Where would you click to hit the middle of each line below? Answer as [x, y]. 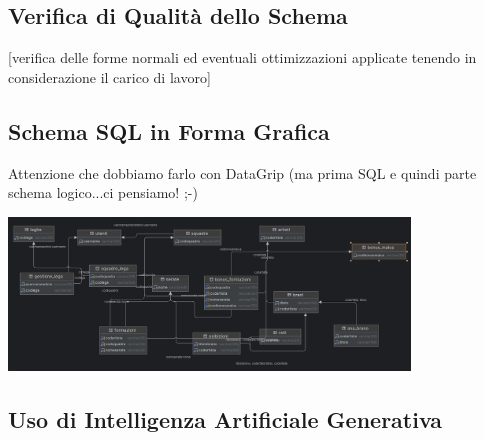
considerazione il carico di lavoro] [109, 76]
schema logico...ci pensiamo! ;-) [103, 192]
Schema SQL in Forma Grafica [169, 130]
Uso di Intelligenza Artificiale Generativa [225, 418]
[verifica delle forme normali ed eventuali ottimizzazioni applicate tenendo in [242, 57]
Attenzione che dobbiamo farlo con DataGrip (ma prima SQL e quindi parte [242, 172]
